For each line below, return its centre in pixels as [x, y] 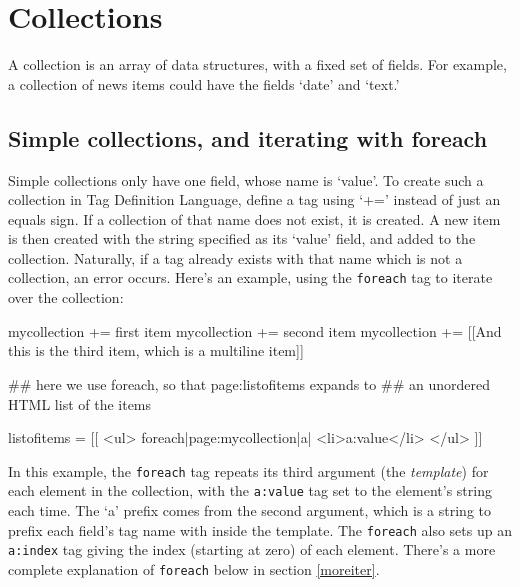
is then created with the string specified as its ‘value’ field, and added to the [242, 238]
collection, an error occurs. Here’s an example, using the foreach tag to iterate [250, 277]
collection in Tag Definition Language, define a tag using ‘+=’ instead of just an [254, 199]
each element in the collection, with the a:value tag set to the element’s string [250, 490]
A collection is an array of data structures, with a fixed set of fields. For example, [257, 64]
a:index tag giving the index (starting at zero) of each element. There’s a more [252, 549]
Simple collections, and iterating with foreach [248, 137]
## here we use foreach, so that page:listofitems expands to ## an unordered [249, 383]
